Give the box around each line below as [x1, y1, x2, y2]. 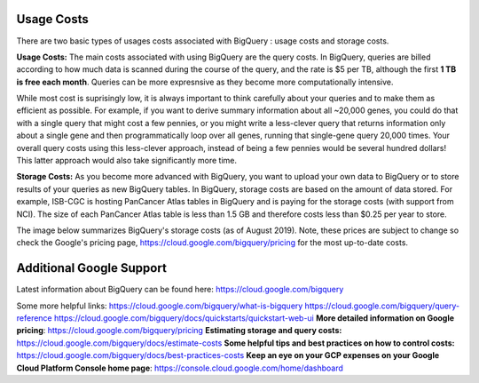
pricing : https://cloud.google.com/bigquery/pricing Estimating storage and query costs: [16, 325, 342, 336]
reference [16, 313, 52, 323]
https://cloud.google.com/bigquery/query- [304, 300, 460, 311]
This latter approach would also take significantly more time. [16, 156, 237, 166]
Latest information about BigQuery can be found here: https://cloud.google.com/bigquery [16, 284, 344, 295]
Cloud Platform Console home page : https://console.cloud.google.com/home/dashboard [16, 363, 343, 373]
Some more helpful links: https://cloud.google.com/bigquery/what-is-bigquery [16, 300, 303, 311]
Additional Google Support [16, 260, 168, 275]
